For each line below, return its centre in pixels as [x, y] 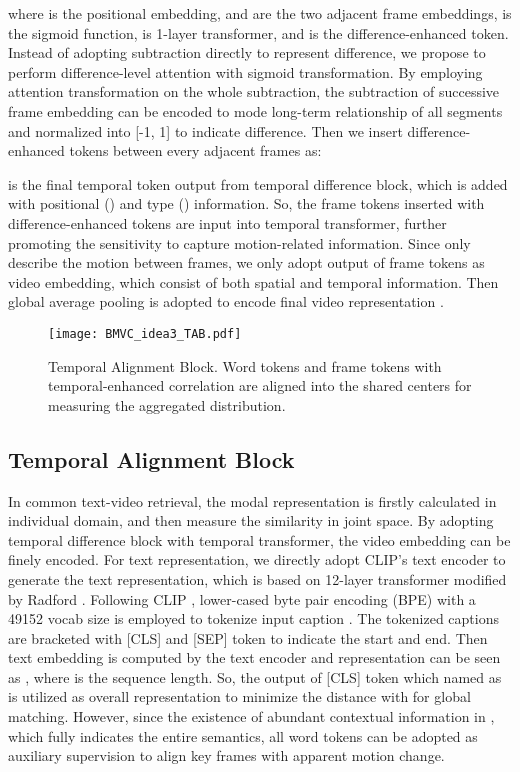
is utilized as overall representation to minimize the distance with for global [239, 696]
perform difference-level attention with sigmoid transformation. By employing [245, 71]
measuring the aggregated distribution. [167, 404]
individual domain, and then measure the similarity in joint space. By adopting [251, 520]
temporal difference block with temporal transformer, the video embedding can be [259, 539]
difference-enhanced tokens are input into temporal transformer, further [227, 222]
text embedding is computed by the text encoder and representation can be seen [254, 657]
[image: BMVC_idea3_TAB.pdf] [145, 333]
